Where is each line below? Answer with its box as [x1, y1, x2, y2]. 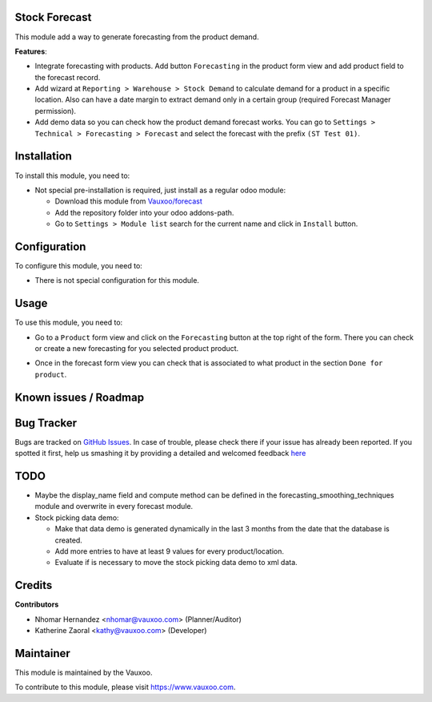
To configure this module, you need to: [14, 261, 143, 271]
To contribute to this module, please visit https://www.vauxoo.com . [14, 682, 236, 692]
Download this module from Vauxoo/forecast [54, 196, 203, 206]
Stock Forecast [14, 10, 92, 24]
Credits [14, 579, 53, 592]
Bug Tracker [14, 416, 78, 430]
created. [54, 535, 83, 545]
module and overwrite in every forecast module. [34, 502, 194, 511]
